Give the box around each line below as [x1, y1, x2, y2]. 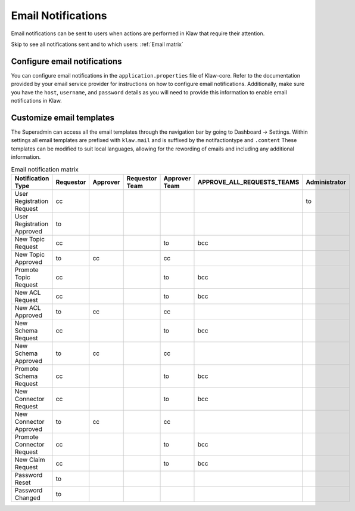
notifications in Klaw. [11, 97, 62, 104]
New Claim [14, 455, 45, 464]
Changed [14, 493, 41, 501]
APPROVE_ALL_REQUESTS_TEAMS [197, 178, 300, 186]
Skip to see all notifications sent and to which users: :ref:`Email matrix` [11, 41, 184, 48]
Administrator [306, 178, 347, 186]
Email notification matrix [11, 165, 79, 173]
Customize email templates [11, 112, 114, 122]
